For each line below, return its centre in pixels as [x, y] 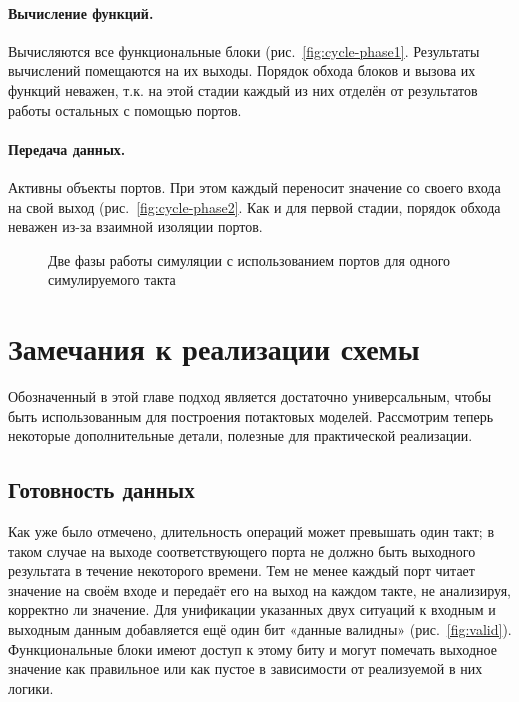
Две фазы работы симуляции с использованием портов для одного [249, 259]
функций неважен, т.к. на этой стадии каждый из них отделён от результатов [243, 89]
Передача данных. [67, 148]
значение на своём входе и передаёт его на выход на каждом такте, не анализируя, [259, 589]
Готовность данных [101, 489]
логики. [31, 687]
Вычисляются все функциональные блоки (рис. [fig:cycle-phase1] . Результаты [244, 50]
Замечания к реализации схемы [214, 348]
